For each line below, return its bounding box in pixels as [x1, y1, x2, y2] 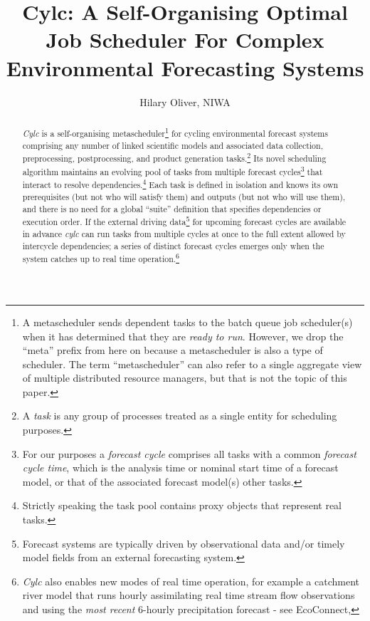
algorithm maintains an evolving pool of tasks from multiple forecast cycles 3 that [22, 163, 323, 177]
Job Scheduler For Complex [46, 25, 324, 54]
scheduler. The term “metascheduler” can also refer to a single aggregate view [22, 356, 362, 371]
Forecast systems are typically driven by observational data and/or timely [22, 536, 345, 550]
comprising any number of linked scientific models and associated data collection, [22, 139, 323, 151]
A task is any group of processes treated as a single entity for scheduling [22, 408, 337, 423]
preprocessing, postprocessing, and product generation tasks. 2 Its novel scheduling [22, 150, 327, 165]
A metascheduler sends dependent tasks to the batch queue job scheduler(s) [22, 314, 353, 329]
